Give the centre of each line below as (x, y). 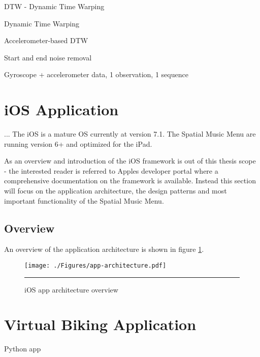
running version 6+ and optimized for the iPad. (78, 143)
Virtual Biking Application (100, 324)
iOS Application (61, 109)
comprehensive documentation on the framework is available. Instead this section (130, 181)
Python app (23, 349)
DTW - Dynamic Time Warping (54, 6)
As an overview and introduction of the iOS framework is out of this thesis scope (130, 161)
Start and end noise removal (48, 57)
